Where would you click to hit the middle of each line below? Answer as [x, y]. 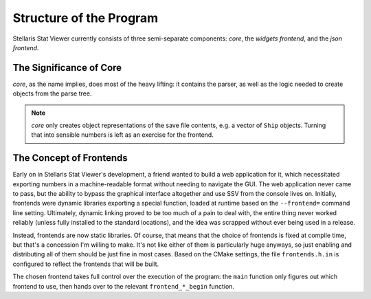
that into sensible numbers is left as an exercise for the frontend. [123, 135]
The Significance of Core [67, 68]
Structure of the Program [86, 18]
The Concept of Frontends [70, 158]
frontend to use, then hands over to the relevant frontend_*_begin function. [124, 286]
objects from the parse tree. [52, 93]
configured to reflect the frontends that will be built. [86, 264]
